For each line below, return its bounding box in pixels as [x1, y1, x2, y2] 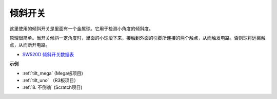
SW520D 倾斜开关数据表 [22, 51, 74, 57]
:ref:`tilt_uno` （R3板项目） [22, 77, 79, 83]
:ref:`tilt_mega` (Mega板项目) [22, 70, 83, 76]
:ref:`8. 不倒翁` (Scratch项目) [22, 84, 83, 90]
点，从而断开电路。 [9, 42, 50, 48]
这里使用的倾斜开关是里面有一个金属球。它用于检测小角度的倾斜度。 [9, 26, 153, 32]
